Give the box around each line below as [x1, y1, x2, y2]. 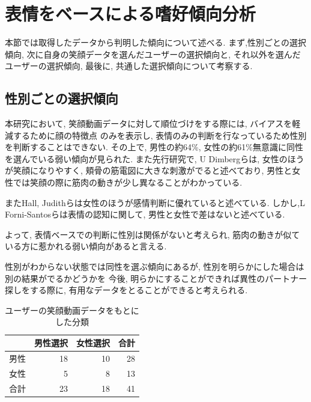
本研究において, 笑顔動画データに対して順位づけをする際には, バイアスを [5, 117, 292, 130]
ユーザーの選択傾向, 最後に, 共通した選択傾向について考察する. [5, 59, 253, 72]
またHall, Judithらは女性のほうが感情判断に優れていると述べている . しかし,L [5, 196, 305, 209]
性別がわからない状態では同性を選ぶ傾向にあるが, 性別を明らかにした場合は [5, 260, 304, 273]
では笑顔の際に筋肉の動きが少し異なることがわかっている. [13, 176, 243, 189]
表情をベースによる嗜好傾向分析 [5, 1, 256, 26]
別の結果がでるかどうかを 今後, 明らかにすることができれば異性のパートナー [5, 272, 307, 284]
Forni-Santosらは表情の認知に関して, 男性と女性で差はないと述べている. [5, 208, 285, 221]
